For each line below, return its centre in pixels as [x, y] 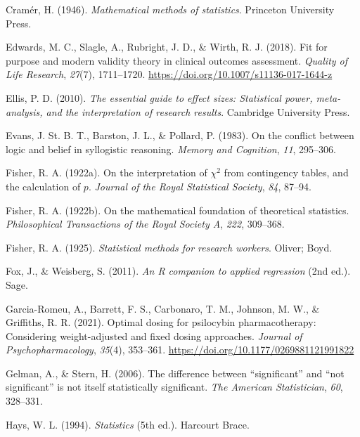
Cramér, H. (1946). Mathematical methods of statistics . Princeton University [170, 9]
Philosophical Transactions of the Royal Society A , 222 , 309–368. [145, 224]
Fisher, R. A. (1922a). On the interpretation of [107, 172]
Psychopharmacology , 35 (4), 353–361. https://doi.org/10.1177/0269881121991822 [180, 350]
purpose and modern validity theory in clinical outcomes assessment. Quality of [177, 60]
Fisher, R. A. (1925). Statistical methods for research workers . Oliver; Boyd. [169, 247]
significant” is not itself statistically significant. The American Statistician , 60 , [174, 387]
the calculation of [43, 186]
